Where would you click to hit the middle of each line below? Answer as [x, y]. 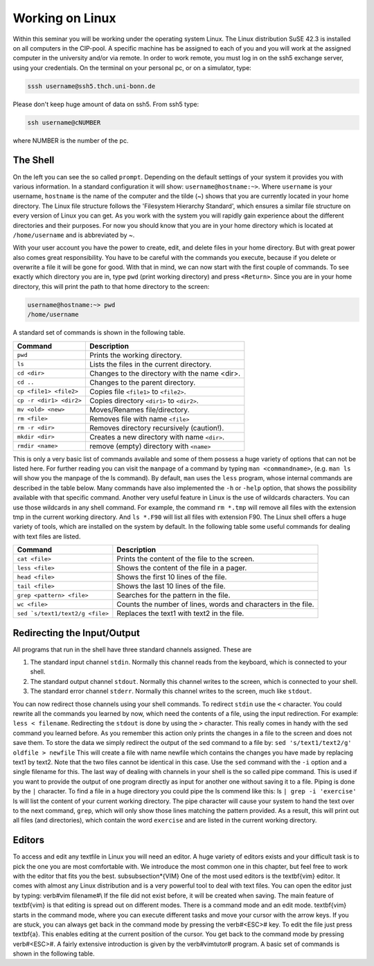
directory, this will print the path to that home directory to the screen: [111, 286]
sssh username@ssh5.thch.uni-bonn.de [91, 86]
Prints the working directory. [136, 355]
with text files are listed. [47, 536]
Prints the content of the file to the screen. [186, 559]
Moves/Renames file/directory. [139, 410]
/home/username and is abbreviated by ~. [74, 235]
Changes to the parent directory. [142, 383]
